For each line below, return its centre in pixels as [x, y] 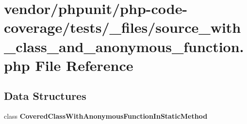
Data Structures [45, 96]
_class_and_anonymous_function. [124, 46]
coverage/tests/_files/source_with [123, 27]
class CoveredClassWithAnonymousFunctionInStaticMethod [106, 116]
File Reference [84, 65]
